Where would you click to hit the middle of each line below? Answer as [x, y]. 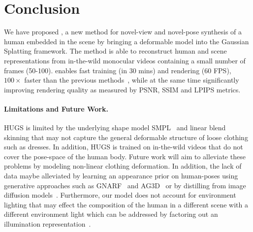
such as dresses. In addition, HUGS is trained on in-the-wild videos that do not [124, 147]
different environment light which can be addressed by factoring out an [111, 214]
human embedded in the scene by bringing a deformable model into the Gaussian [126, 41]
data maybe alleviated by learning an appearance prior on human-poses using [121, 176]
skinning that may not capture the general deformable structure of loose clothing [126, 137]
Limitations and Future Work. [56, 108]
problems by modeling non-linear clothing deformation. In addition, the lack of [123, 166]
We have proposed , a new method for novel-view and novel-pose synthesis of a [123, 32]
